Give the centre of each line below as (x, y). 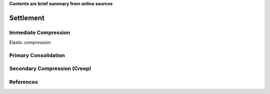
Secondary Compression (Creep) (50, 68)
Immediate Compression (40, 32)
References (23, 82)
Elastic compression (30, 42)
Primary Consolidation (37, 55)
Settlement (27, 18)
